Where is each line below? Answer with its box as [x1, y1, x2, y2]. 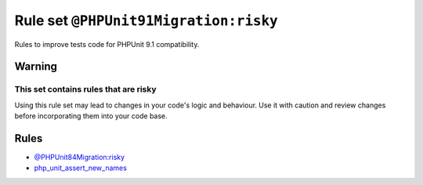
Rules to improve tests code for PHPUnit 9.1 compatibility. [14, 39, 200, 49]
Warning [14, 60, 58, 74]
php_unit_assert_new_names [34, 163, 127, 172]
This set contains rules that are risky [14, 84, 157, 95]
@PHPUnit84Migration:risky [34, 153, 125, 161]
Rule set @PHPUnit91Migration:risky [14, 12, 278, 29]
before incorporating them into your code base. [14, 111, 168, 121]
